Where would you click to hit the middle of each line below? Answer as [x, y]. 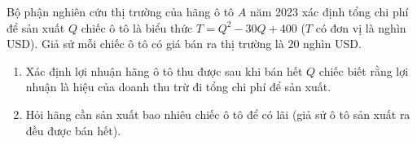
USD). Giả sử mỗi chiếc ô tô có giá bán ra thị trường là [145, 44]
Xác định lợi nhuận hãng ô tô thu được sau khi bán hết [164, 70]
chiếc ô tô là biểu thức [137, 27]
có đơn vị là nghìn [361, 27]
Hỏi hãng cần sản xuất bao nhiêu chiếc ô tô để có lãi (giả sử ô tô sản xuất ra [218, 114]
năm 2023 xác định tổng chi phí [329, 11]
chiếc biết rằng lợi [364, 70]
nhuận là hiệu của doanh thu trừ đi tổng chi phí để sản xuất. [178, 87]
